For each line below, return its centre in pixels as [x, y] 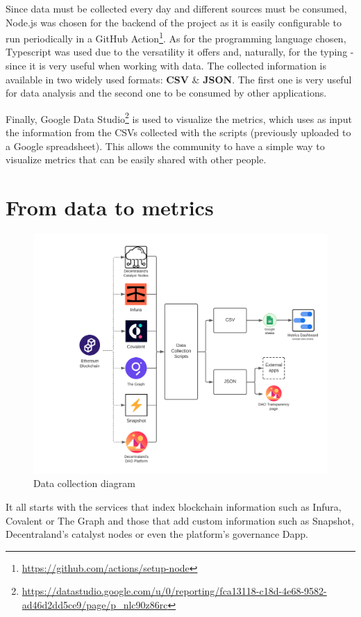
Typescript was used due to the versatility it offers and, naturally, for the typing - [180, 52]
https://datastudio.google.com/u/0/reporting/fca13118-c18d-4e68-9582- [174, 591]
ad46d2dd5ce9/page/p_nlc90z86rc [95, 605]
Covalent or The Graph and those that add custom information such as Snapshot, [180, 520]
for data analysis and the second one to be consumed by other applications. [166, 93]
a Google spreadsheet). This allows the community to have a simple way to [165, 146]
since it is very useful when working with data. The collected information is [166, 66]
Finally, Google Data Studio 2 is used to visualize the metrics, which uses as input [179, 117]
